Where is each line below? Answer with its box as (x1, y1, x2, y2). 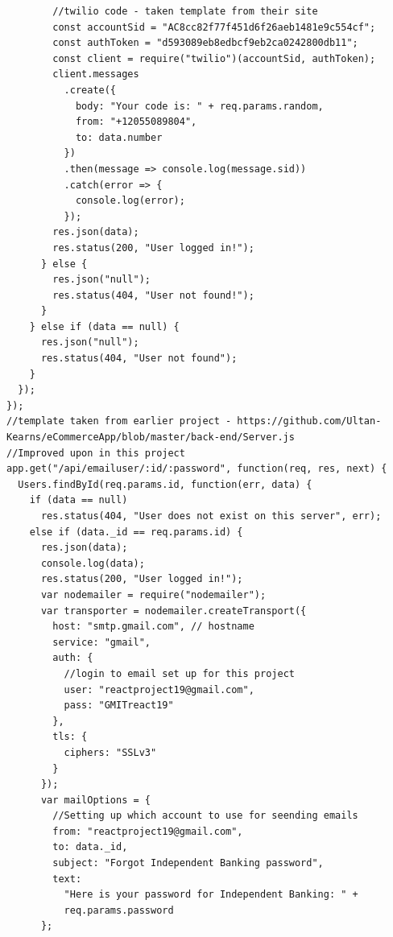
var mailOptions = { (40, 794, 151, 806)
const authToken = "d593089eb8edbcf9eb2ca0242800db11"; (52, 37, 358, 49)
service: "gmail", (52, 636, 151, 648)
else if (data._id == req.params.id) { (29, 526, 243, 538)
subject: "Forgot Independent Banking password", (52, 857, 324, 869)
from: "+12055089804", (75, 116, 197, 128)
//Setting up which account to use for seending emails (52, 810, 358, 822)
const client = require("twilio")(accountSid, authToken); (52, 52, 376, 64)
